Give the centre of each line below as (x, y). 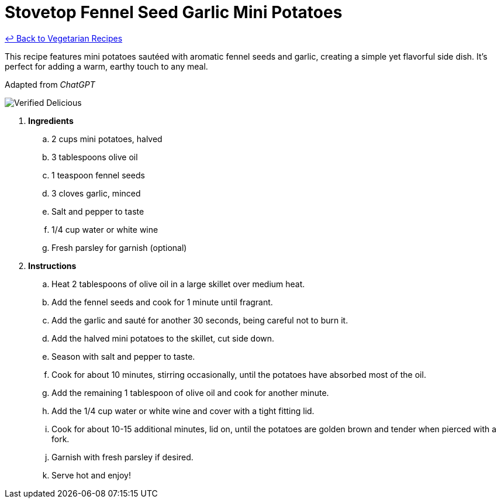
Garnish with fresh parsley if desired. (122, 457)
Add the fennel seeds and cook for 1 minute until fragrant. (162, 302)
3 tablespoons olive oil (95, 157)
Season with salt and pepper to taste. (123, 356)
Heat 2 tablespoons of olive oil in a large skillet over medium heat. (178, 284)
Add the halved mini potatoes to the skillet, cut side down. (163, 338)
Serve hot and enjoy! (91, 475)
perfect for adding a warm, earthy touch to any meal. (106, 66)
